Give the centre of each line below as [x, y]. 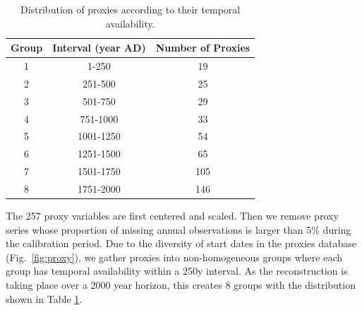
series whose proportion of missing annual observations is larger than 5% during [179, 229]
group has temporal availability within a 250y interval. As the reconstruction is [177, 271]
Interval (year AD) [99, 48]
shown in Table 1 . [44, 298]
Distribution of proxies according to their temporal [130, 9]
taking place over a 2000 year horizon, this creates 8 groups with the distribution [181, 285]
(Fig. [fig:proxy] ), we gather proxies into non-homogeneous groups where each [174, 257]
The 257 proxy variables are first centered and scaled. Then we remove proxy [172, 216]
